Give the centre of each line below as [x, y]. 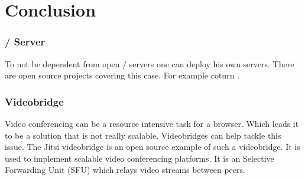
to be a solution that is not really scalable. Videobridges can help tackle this [143, 135]
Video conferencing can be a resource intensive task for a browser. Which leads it [152, 123]
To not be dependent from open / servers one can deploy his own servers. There [150, 63]
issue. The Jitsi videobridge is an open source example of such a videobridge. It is [152, 147]
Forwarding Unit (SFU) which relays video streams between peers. [125, 170]
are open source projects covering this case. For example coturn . [122, 75]
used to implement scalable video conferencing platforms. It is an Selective [139, 158]
